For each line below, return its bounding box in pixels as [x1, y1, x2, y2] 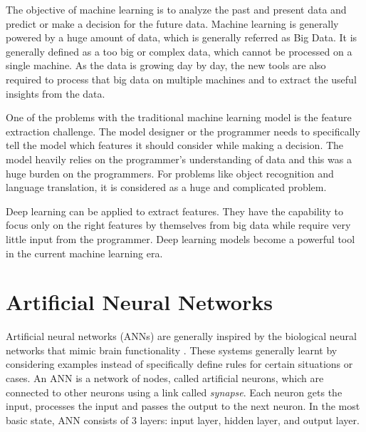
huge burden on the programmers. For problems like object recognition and [6, 165, 334, 180]
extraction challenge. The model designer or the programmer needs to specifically [6, 123, 360, 138]
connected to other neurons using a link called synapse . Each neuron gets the [6, 384, 343, 399]
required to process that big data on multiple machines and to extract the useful [6, 71, 357, 86]
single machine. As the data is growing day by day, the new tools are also [6, 58, 326, 73]
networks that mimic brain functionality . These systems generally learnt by [6, 342, 338, 357]
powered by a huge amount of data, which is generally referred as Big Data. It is [6, 30, 357, 45]
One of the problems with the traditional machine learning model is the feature [6, 110, 352, 125]
